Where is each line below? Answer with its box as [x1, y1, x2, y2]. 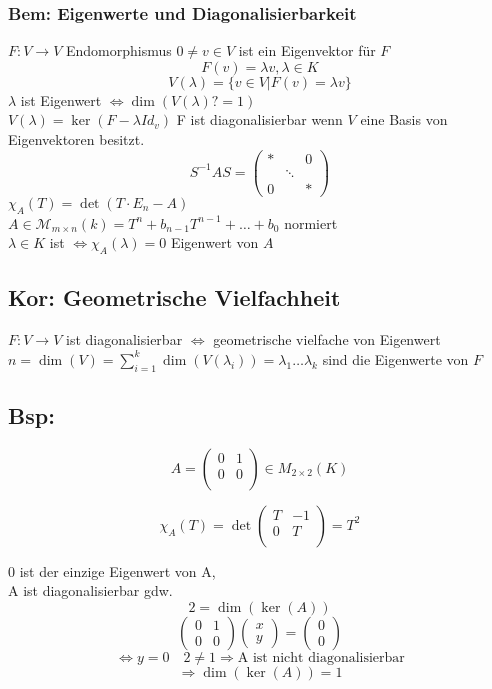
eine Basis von [360, 109, 448, 130]
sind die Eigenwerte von [322, 348, 469, 369]
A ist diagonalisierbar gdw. [8, 580, 173, 601]
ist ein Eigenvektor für [238, 40, 376, 61]
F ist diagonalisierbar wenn [176, 109, 343, 130]
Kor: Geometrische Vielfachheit [8, 282, 341, 313]
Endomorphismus [65, 40, 172, 61]
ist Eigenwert [20, 89, 102, 110]
